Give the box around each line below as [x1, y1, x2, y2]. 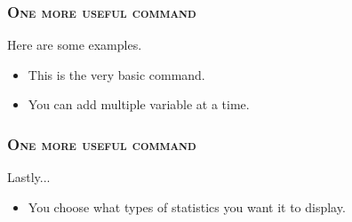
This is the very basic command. [28, 65, 205, 83]
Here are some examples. [7, 36, 142, 54]
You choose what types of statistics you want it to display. [28, 197, 346, 216]
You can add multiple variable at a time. [28, 95, 250, 114]
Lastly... [7, 168, 51, 186]
